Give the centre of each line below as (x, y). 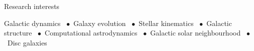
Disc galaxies (27, 42)
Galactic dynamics (32, 23)
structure (18, 33)
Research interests (32, 6)
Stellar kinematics (166, 23)
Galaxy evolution (100, 23)
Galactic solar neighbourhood (196, 33)
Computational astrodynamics (91, 33)
